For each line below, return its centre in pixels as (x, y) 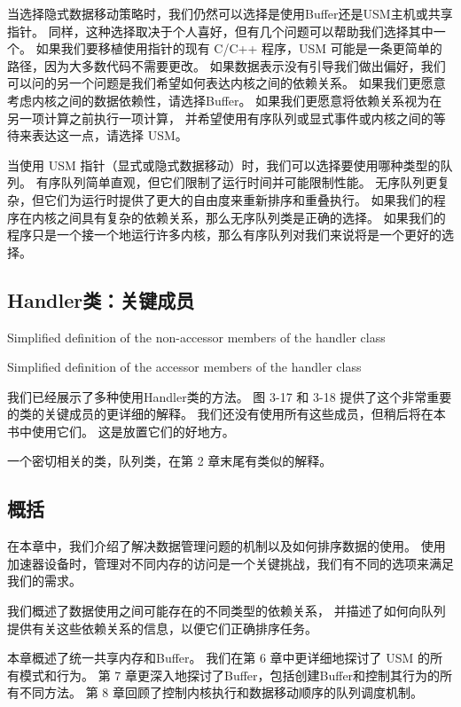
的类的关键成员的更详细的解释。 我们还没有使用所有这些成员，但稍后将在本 (227, 414)
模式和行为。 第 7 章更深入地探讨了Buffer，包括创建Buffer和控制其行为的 (230, 675)
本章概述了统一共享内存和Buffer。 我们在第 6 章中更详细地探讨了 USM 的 (219, 658)
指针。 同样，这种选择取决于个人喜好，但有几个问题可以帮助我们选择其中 (220, 31)
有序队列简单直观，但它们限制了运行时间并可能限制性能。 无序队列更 (237, 182)
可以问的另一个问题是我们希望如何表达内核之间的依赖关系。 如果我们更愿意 (227, 83)
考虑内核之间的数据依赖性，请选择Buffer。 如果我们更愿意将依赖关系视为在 (225, 100)
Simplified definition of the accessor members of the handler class (184, 367)
